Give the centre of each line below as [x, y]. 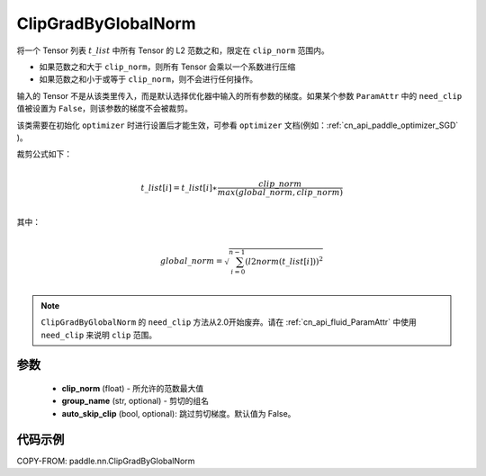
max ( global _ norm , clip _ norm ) [280, 193]
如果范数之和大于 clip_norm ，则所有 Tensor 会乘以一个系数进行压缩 [167, 67]
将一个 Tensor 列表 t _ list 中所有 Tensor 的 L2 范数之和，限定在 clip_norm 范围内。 [173, 50]
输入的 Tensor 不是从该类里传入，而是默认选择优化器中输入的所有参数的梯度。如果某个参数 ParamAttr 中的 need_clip [239, 95]
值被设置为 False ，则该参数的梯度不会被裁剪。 [105, 109]
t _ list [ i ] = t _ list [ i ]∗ [179, 188]
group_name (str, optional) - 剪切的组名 [135, 401]
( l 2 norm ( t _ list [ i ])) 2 [284, 261]
